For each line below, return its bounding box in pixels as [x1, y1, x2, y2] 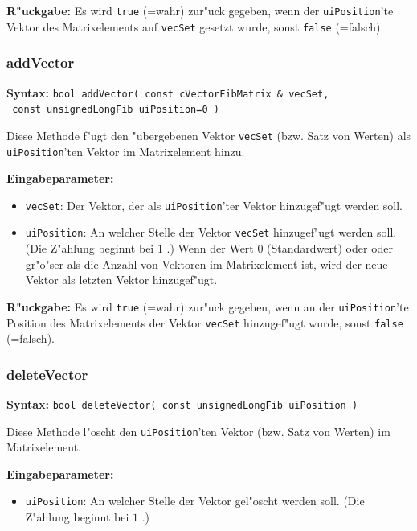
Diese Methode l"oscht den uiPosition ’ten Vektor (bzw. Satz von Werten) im [6, 422, 390, 439]
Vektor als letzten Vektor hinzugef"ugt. [25, 271, 218, 288]
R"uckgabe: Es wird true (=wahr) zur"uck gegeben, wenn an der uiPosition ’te [6, 298, 409, 315]
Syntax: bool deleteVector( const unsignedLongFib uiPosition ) [6, 395, 358, 412]
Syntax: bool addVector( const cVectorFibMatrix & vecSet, [6, 84, 329, 101]
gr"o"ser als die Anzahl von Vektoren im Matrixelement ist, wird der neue [25, 255, 388, 272]
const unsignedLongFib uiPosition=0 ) [12, 104, 219, 116]
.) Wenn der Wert [166, 240, 254, 257]
